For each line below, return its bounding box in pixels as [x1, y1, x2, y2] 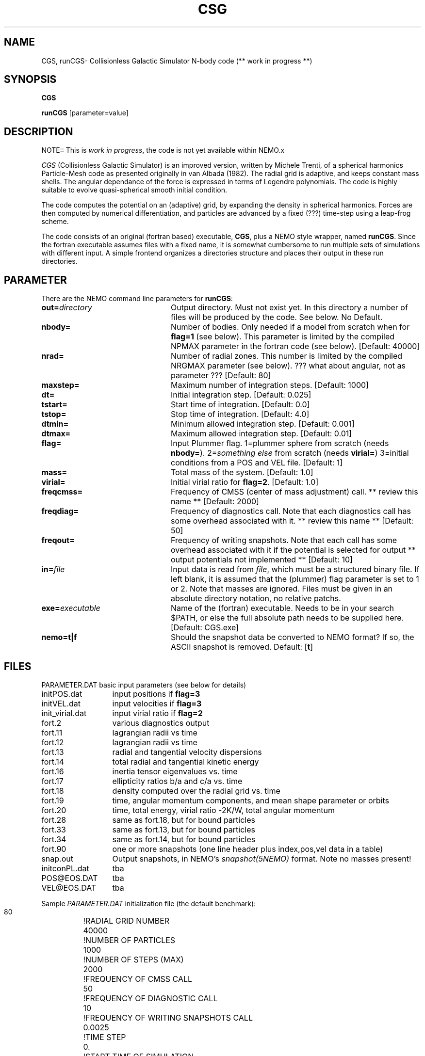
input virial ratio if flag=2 [112, 708, 203, 718]
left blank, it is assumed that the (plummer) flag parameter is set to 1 [170, 574, 419, 584]
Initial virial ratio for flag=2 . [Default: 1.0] [170, 477, 319, 487]
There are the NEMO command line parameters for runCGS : [41, 294, 233, 303]
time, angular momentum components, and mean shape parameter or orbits [112, 795, 389, 805]
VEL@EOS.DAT [41, 882, 97, 893]
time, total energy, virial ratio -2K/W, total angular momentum [112, 805, 335, 815]
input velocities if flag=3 [112, 698, 202, 708]
